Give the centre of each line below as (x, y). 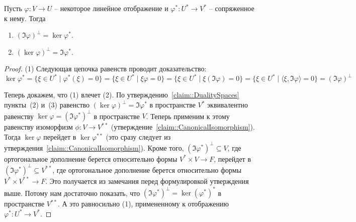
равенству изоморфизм (38, 127)
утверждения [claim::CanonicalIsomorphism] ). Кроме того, (94, 147)
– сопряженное (232, 8)
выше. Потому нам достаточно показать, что (72, 193)
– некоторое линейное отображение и (111, 8)
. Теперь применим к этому (188, 116)
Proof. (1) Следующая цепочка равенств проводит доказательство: (105, 69)
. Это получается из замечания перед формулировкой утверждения (147, 181)
